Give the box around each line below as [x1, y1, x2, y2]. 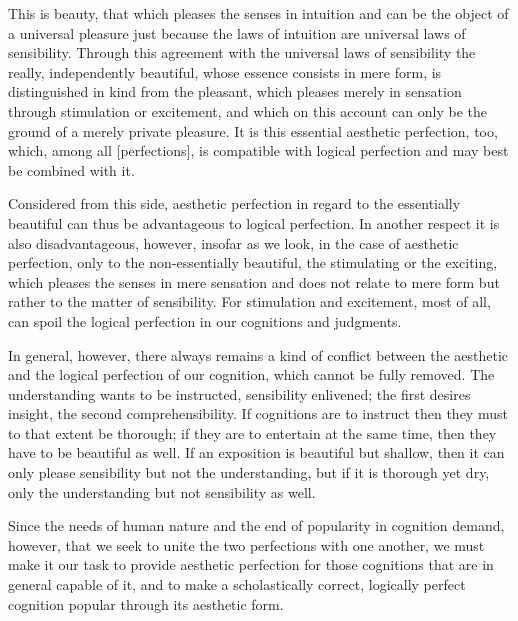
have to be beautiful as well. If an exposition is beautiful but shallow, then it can [8, 442, 505, 463]
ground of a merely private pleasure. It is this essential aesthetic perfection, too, [8, 120, 498, 141]
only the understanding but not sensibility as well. [8, 481, 316, 502]
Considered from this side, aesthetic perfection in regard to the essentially [8, 193, 461, 214]
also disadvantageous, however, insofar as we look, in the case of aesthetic [8, 232, 459, 253]
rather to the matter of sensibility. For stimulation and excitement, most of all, [8, 291, 491, 312]
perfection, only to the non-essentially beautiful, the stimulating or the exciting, [8, 252, 498, 273]
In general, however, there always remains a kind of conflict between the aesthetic [8, 344, 509, 365]
